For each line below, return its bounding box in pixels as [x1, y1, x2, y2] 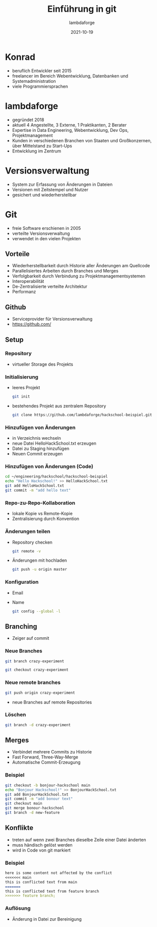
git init [12, 394, 30, 399]
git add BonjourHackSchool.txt [5, 792, 69, 797]
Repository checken [12, 539, 53, 545]
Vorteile [5, 250, 30, 258]
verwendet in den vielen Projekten [12, 235, 81, 241]
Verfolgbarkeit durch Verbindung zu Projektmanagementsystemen [12, 273, 145, 279]
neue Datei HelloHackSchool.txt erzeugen [12, 440, 97, 447]
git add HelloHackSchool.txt [5, 483, 64, 488]
